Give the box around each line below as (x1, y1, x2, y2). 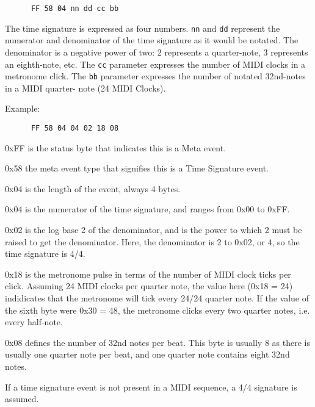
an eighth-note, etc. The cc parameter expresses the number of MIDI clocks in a (5, 57, 306, 70)
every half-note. (5, 315, 63, 328)
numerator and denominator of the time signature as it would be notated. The (5, 34, 299, 46)
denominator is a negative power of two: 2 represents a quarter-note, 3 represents (5, 45, 308, 58)
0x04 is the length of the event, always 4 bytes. (5, 182, 181, 195)
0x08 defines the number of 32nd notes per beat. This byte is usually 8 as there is (5, 336, 310, 348)
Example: (5, 102, 40, 115)
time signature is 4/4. (5, 247, 85, 260)
